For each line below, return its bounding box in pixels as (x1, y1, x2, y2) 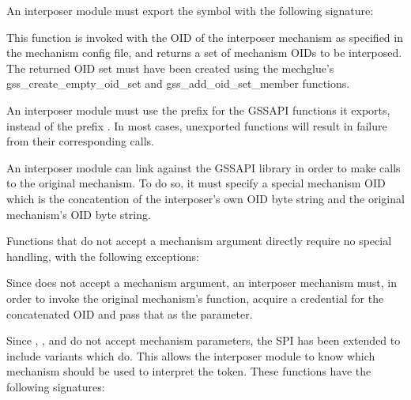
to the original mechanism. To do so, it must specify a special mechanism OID (6, 175, 386, 191)
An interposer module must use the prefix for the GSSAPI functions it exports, (6, 101, 390, 118)
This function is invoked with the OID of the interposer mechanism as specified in (6, 28, 403, 45)
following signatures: (6, 378, 105, 394)
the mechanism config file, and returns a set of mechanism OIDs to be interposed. (6, 44, 402, 61)
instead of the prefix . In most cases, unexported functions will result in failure (6, 117, 387, 134)
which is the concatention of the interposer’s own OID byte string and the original (6, 190, 405, 206)
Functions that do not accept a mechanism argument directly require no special (6, 232, 392, 249)
